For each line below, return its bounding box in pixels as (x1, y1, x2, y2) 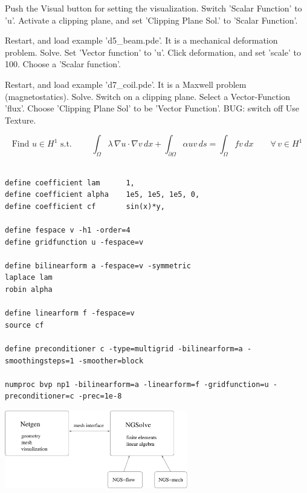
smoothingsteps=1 (5, 356, 74, 365)
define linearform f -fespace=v (5, 309, 135, 318)
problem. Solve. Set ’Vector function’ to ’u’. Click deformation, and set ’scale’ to (5, 45, 301, 58)
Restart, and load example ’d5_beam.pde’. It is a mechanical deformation (5, 34, 278, 47)
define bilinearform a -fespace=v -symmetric (5, 261, 191, 270)
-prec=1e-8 (78, 392, 122, 401)
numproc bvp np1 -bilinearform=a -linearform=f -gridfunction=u (5, 380, 269, 389)
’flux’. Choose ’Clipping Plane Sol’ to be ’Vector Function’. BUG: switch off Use (5, 102, 300, 114)
